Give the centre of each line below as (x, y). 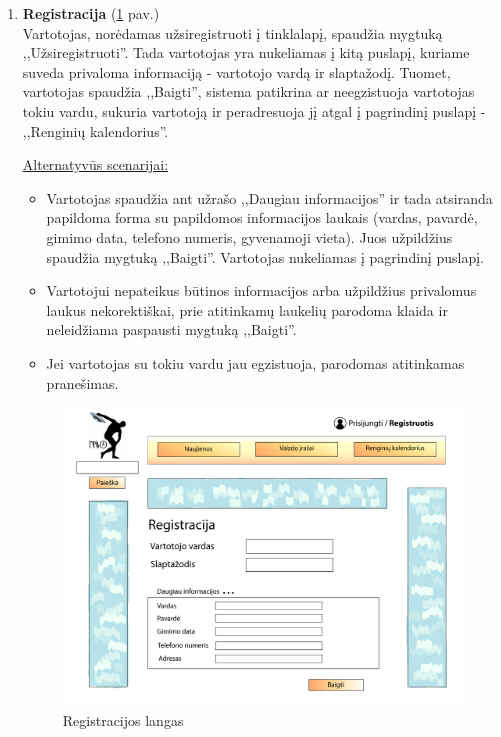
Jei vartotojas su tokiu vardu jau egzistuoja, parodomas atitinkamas (255, 362)
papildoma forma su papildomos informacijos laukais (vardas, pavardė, (262, 217)
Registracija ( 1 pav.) (91, 13)
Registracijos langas (123, 720)
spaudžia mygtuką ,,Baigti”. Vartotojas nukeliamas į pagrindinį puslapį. (265, 256)
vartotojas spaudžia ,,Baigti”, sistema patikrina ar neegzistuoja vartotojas (248, 91)
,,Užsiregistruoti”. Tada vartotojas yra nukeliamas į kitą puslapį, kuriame (246, 52)
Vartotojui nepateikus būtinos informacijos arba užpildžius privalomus (261, 290)
